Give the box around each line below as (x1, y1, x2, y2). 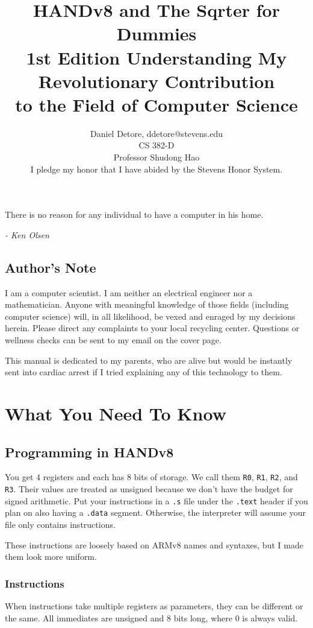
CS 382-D (138, 139, 175, 151)
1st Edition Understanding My (26, 45, 287, 69)
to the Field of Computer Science (15, 92, 298, 116)
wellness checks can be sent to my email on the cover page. (5, 334, 222, 346)
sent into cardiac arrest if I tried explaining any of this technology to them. (5, 366, 282, 378)
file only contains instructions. (5, 518, 116, 530)
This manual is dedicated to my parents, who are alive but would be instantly (5, 354, 293, 366)
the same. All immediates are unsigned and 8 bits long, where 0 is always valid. (5, 611, 298, 624)
